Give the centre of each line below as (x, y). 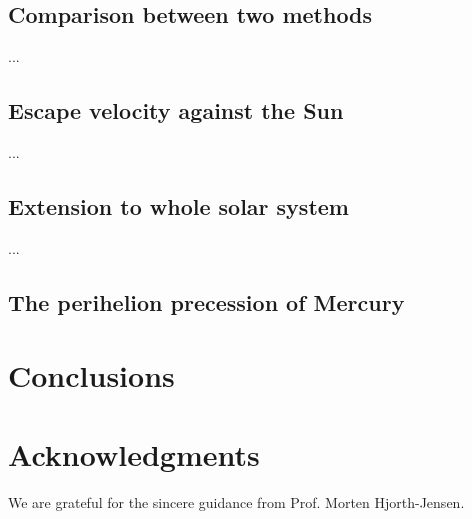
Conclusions (91, 375)
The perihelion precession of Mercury (206, 301)
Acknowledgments (134, 453)
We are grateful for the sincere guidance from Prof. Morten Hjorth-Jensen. (236, 501)
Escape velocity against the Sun (176, 110)
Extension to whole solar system (178, 205)
